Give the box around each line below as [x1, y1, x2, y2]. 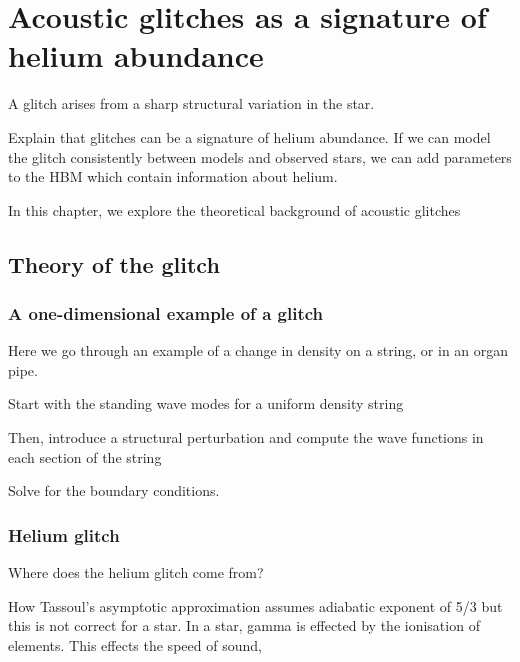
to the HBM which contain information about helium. [8, 166, 338, 187]
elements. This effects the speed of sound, [8, 634, 262, 655]
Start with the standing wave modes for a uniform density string [8, 393, 404, 414]
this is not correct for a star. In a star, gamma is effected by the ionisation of [8, 615, 480, 636]
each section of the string [8, 446, 162, 467]
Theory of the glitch [8, 248, 220, 279]
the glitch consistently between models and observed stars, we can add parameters [8, 146, 512, 167]
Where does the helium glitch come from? [8, 562, 264, 583]
